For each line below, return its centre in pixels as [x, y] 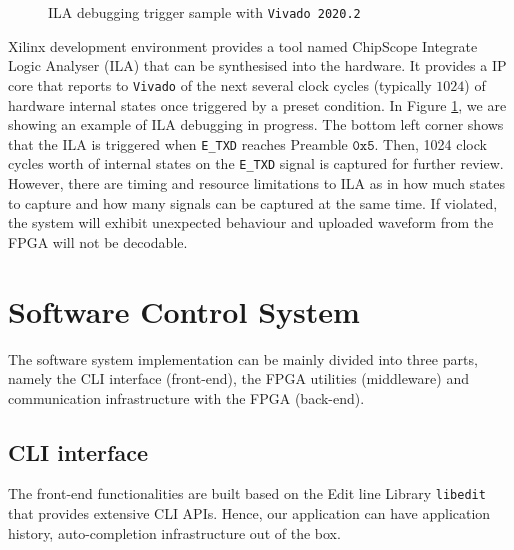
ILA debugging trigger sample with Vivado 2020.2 [204, 12]
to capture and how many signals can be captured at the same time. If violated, [253, 202]
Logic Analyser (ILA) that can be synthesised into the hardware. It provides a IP [257, 65]
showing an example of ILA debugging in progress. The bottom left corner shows [256, 124]
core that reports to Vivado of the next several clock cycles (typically [220, 84]
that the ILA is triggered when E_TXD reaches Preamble [178, 143]
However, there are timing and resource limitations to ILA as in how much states [256, 183]
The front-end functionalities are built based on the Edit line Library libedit [247, 493]
